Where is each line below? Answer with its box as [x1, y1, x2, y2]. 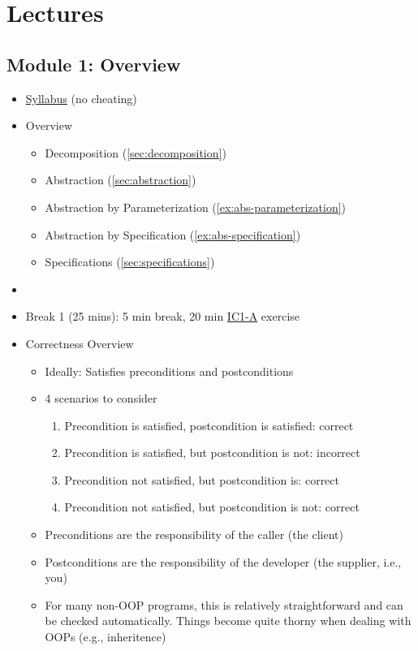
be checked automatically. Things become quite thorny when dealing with [45, 612, 412, 629]
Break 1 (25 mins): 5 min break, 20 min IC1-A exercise [25, 308, 300, 325]
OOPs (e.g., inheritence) [45, 628, 166, 645]
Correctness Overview [25, 334, 134, 351]
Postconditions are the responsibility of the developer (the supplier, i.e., [45, 553, 402, 570]
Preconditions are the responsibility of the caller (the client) [45, 526, 343, 543]
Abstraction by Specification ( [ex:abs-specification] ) [45, 226, 301, 243]
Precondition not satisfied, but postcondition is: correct [64, 471, 339, 488]
